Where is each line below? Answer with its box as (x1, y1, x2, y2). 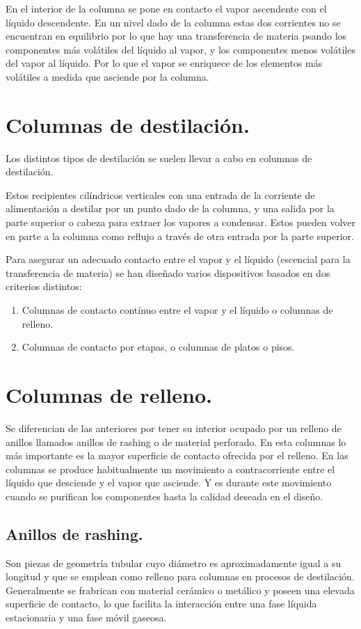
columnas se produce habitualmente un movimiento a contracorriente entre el (6, 461, 335, 476)
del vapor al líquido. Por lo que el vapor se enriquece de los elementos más (6, 56, 323, 70)
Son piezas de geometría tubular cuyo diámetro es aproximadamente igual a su (6, 555, 342, 570)
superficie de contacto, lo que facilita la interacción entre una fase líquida (6, 596, 317, 611)
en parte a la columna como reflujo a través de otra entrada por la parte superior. (6, 228, 355, 243)
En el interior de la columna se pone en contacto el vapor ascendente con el (6, 1, 327, 15)
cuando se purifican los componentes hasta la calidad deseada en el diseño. (6, 488, 323, 503)
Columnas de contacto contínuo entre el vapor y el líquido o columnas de (22, 303, 333, 317)
